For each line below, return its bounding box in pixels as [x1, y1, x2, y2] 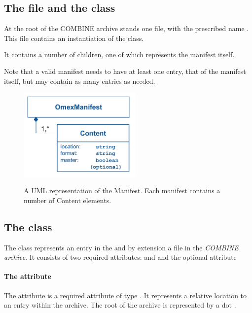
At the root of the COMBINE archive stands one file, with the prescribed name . [4, 23, 249, 34]
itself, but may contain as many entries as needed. [4, 75, 155, 86]
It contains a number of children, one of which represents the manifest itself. [4, 49, 235, 60]
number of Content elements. [24, 195, 111, 205]
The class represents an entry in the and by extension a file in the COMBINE [4, 242, 239, 252]
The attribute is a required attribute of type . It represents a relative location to [4, 290, 247, 300]
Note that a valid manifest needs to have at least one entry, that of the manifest [4, 66, 246, 76]
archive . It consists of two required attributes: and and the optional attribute [4, 252, 237, 262]
